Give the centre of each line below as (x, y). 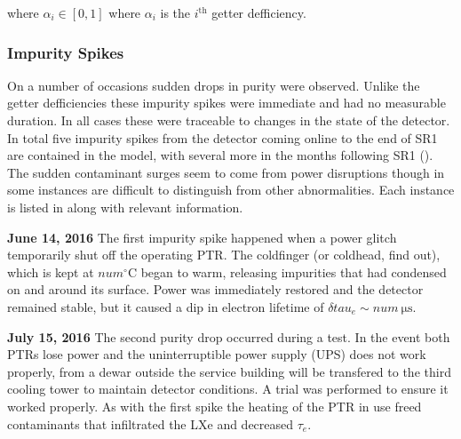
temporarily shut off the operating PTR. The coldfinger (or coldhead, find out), (224, 255)
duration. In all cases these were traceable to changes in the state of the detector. (229, 120)
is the (175, 12)
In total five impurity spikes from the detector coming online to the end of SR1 (223, 137)
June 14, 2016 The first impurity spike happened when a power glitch (202, 237)
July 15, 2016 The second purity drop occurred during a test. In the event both (229, 336)
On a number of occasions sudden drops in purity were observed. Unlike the (214, 85)
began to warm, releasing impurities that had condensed (294, 271)
